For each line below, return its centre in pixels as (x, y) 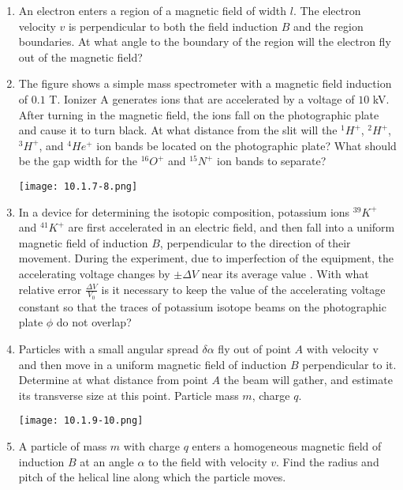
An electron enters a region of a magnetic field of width (153, 10)
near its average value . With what (285, 273)
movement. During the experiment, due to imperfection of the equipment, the (206, 258)
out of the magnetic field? (80, 57)
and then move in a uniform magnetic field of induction (153, 364)
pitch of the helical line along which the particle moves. (152, 477)
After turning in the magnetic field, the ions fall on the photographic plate (199, 114)
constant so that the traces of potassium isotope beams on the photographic (202, 306)
